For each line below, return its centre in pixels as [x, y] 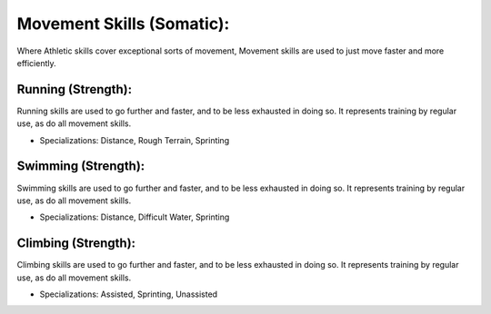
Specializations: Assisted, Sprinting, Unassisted [129, 294]
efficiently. [36, 63]
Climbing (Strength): [76, 244]
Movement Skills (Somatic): [123, 24]
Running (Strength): [75, 89]
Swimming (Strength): [81, 167]
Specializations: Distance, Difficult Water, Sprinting [135, 217]
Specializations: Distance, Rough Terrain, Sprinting [135, 140]
